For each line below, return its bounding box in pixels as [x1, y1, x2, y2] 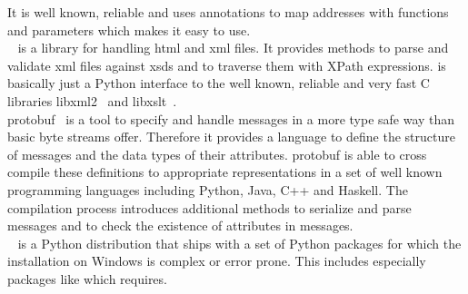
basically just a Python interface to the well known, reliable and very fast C [7, 73, 430, 93]
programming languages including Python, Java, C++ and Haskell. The [7, 180, 408, 199]
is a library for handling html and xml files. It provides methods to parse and [17, 38, 449, 57]
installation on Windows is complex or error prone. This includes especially [7, 251, 426, 270]
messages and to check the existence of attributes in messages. [7, 216, 353, 235]
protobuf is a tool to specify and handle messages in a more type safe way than [7, 109, 455, 128]
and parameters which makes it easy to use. [7, 20, 251, 39]
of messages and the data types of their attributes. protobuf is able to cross [7, 144, 427, 163]
